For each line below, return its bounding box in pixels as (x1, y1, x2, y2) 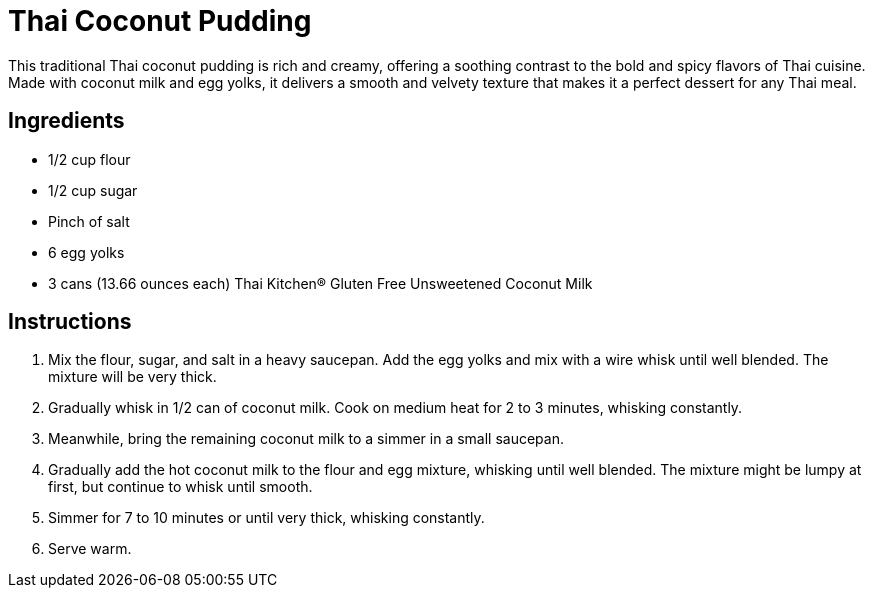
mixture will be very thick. (48, 368, 217, 386)
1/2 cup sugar (48, 181, 138, 199)
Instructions (8, 309, 132, 335)
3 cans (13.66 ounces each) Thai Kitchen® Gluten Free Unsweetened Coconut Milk (48, 274, 593, 292)
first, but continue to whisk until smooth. (48, 478, 313, 496)
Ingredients (8, 108, 125, 134)
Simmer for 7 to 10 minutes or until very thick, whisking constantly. (48, 509, 485, 527)
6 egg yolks (48, 243, 125, 261)
